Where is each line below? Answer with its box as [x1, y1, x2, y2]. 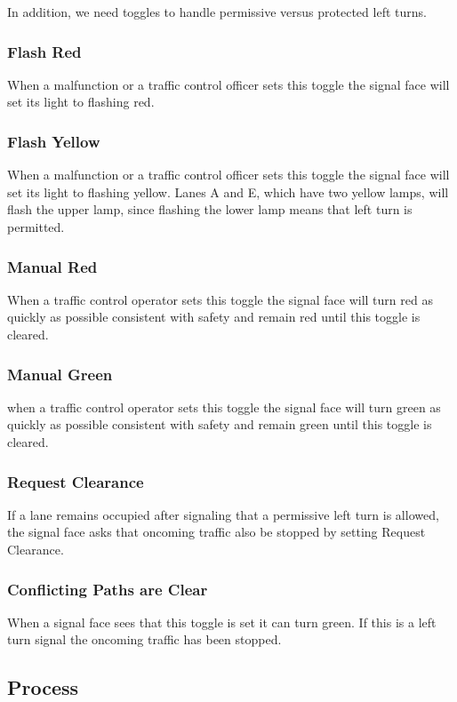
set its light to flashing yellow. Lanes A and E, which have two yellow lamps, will [7, 182, 449, 201]
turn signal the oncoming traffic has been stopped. [7, 630, 282, 649]
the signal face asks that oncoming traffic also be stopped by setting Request [7, 523, 426, 541]
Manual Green [7, 363, 113, 385]
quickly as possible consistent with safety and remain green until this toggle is [7, 415, 432, 434]
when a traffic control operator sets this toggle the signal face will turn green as [7, 397, 441, 416]
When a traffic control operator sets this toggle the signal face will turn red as [7, 290, 433, 308]
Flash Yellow [7, 130, 100, 152]
